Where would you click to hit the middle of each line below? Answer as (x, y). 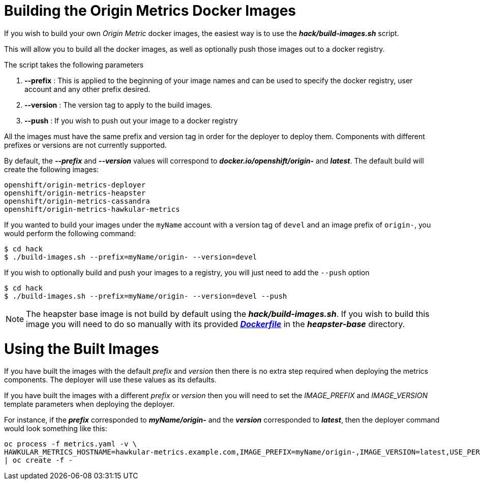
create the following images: (52, 169)
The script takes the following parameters (74, 64)
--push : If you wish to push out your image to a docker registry (131, 120)
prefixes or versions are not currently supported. (85, 145)
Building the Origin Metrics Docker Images (150, 11)
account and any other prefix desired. (87, 89)
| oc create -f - (38, 460)
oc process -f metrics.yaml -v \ (71, 444)
